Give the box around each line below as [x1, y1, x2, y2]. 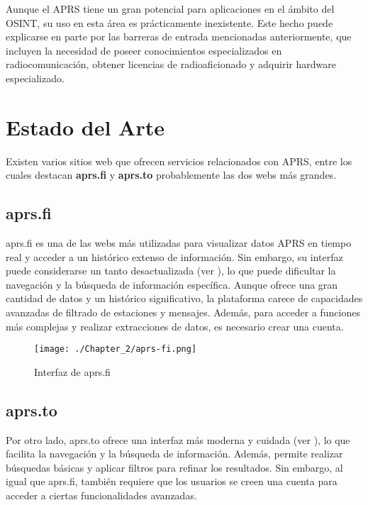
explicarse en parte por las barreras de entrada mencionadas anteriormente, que [6, 29, 352, 44]
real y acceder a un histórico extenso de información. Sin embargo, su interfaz [6, 249, 343, 264]
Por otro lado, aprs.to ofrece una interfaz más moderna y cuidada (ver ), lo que [6, 432, 350, 447]
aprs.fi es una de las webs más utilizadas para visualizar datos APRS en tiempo [6, 235, 352, 250]
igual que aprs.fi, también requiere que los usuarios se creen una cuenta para [6, 474, 338, 489]
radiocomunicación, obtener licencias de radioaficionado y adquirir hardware [6, 57, 336, 72]
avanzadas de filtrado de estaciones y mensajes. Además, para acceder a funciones [6, 305, 360, 320]
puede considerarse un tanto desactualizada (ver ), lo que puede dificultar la [6, 263, 336, 278]
